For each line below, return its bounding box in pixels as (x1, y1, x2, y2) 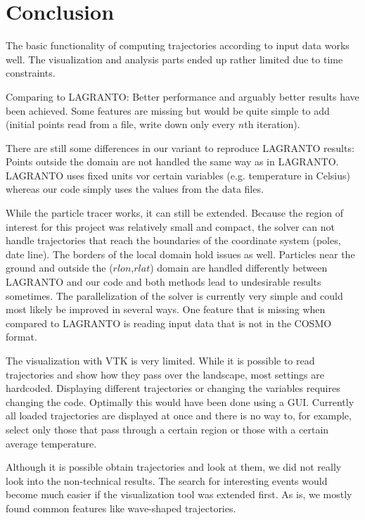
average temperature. (6, 436, 97, 450)
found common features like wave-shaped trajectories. (6, 500, 236, 515)
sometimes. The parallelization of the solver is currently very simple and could (6, 288, 343, 303)
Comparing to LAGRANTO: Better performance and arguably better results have (6, 89, 359, 103)
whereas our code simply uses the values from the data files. (6, 182, 264, 196)
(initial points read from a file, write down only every (6, 117, 236, 132)
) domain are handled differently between (150, 260, 328, 275)
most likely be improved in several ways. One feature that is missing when (6, 302, 326, 317)
